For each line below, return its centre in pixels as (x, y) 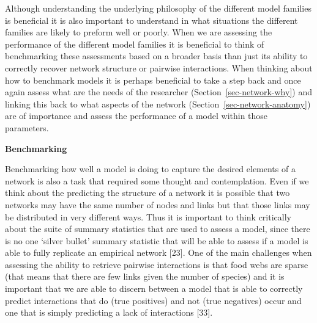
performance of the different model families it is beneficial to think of (135, 44)
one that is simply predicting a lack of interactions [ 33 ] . (109, 312)
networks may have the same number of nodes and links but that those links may (158, 204)
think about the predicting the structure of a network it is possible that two (147, 193)
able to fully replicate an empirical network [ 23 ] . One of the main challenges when (158, 252)
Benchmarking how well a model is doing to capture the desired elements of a (150, 169)
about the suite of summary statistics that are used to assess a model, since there (158, 229)
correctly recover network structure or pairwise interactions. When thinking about (159, 67)
